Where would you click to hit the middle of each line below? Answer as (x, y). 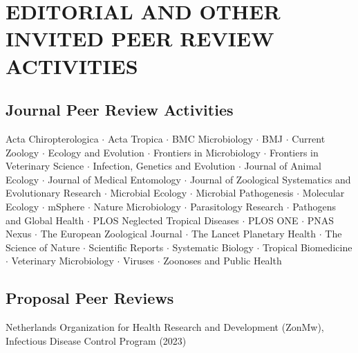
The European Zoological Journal (111, 234)
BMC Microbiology (212, 138)
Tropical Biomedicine (308, 247)
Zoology (22, 152)
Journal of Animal (283, 166)
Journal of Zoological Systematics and (271, 179)
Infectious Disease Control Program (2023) (96, 340)
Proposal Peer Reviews (90, 298)
